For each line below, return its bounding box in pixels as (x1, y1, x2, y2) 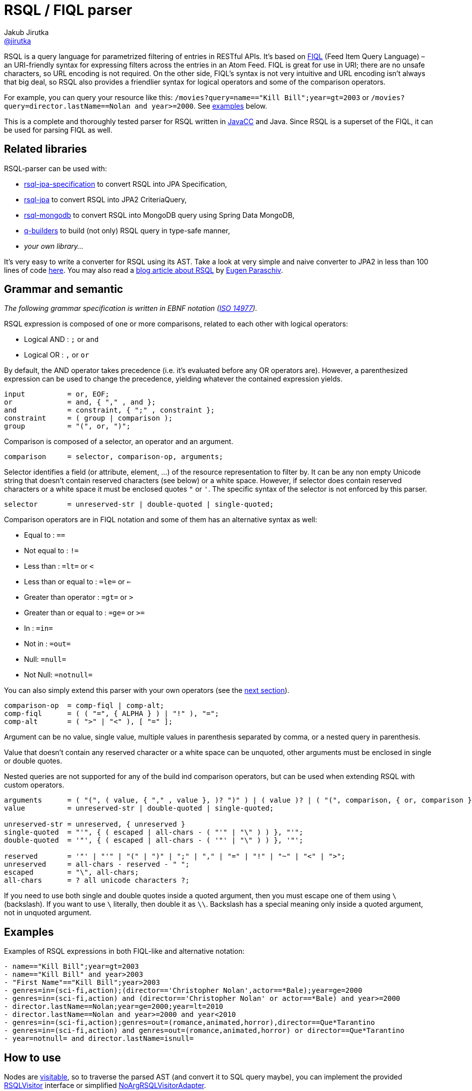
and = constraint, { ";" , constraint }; (4, 406, 215, 415)
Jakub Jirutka (4, 28, 49, 37)
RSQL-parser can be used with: (4, 164, 107, 173)
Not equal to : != (24, 546, 79, 555)
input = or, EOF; (4, 390, 109, 399)
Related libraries (4, 143, 87, 156)
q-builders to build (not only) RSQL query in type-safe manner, (24, 226, 230, 235)
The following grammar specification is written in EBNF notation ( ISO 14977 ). (4, 304, 257, 313)
